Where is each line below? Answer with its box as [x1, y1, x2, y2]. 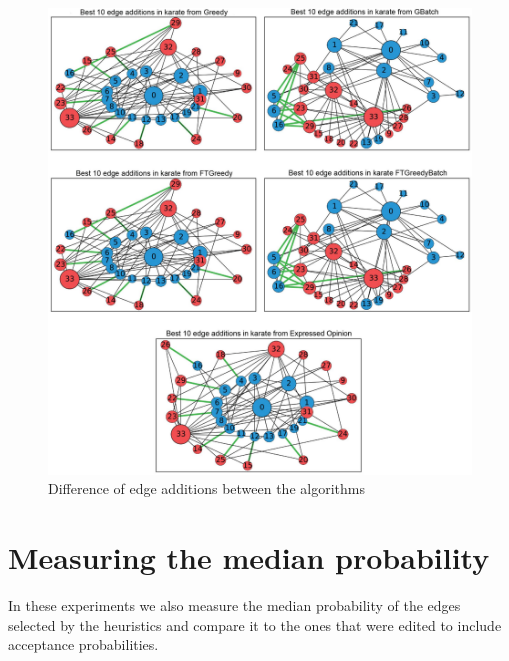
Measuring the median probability [8, 537, 490, 578]
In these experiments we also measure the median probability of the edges [8, 595, 461, 616]
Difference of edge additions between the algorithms [48, 478, 365, 499]
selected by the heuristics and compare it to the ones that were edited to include [8, 614, 502, 635]
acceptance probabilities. [8, 634, 159, 655]
